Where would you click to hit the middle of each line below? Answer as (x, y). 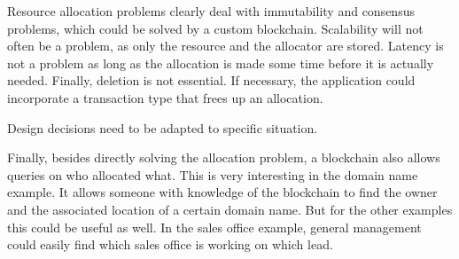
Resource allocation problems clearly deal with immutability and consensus (211, 11)
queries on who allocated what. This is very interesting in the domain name (213, 174)
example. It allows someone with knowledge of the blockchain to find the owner (222, 192)
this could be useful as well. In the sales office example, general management (214, 227)
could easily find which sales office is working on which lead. (170, 244)
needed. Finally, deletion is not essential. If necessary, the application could (211, 80)
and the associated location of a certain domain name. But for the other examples (230, 209)
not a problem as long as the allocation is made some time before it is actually (221, 63)
